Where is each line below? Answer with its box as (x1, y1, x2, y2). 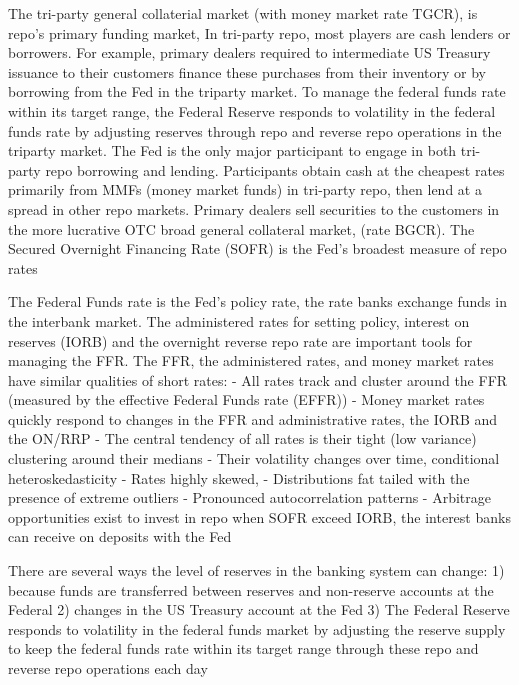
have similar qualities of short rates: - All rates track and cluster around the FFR (8, 369, 508, 390)
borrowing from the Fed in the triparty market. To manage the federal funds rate (8, 81, 506, 102)
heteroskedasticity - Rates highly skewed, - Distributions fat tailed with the (8, 467, 470, 488)
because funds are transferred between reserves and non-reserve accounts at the (8, 579, 494, 600)
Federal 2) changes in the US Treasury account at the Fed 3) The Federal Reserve (8, 599, 510, 620)
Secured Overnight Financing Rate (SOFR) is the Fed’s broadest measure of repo (8, 238, 507, 259)
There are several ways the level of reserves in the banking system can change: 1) (8, 560, 505, 581)
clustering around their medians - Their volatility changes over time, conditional (8, 448, 500, 469)
